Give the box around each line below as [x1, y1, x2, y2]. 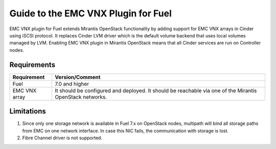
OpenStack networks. [54, 93, 107, 100]
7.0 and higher [54, 80, 89, 87]
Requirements [9, 60, 56, 69]
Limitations [9, 107, 46, 116]
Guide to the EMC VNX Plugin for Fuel [9, 8, 172, 19]
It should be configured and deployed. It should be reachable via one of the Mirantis [54, 87, 257, 94]
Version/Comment [54, 73, 101, 80]
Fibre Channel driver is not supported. [22, 135, 102, 141]
